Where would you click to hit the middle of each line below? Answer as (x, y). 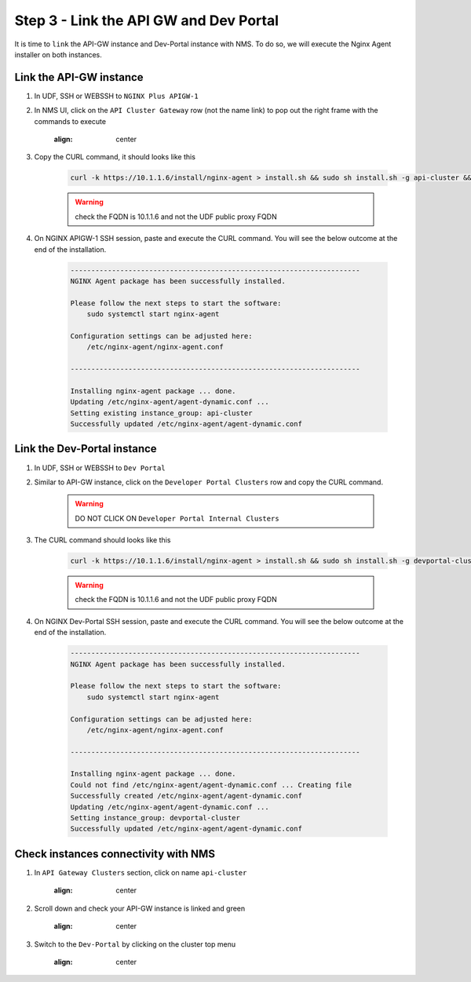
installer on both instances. (58, 54)
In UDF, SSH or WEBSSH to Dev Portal (100, 468)
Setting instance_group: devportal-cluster (155, 818)
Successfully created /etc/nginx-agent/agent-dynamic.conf (186, 796)
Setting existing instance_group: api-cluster (161, 413)
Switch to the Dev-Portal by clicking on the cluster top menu (135, 944)
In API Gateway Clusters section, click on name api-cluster (141, 872)
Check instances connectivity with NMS (115, 854)
